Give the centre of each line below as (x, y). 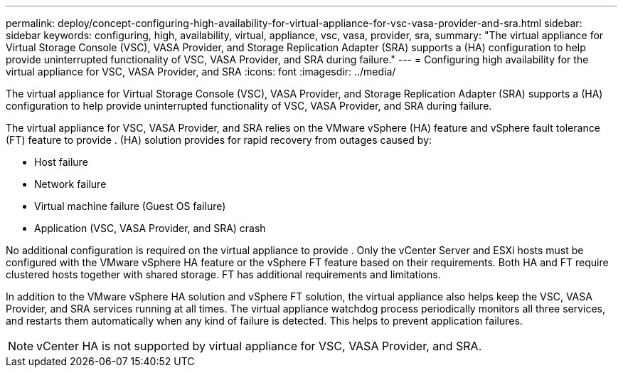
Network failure (70, 184)
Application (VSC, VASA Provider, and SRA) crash (150, 228)
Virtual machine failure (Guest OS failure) (130, 206)
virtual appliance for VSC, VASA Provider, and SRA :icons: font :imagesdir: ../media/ (201, 72)
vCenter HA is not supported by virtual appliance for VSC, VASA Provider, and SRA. (259, 346)
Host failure (61, 162)
